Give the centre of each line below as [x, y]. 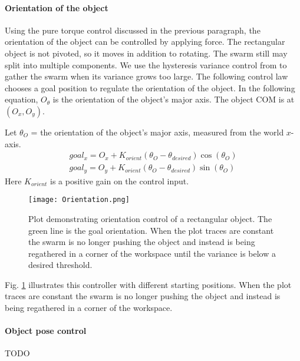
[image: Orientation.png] [79, 200]
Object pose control [46, 331]
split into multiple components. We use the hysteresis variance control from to [146, 64]
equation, [22, 99]
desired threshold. [60, 265]
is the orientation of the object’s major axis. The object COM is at [174, 99]
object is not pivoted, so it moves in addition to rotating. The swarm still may [146, 53]
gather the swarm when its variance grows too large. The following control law [146, 76]
